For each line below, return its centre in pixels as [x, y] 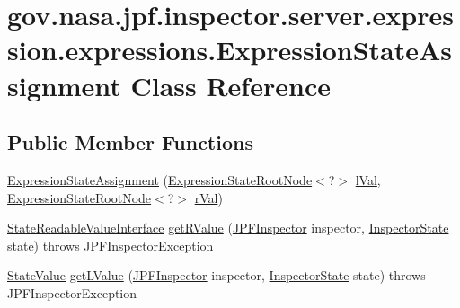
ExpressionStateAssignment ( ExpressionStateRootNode [160, 179]
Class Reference [230, 85]
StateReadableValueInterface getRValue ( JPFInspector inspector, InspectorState [228, 228]
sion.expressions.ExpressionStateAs [230, 50]
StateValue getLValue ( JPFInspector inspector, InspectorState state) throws [217, 275]
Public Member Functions [130, 142]
